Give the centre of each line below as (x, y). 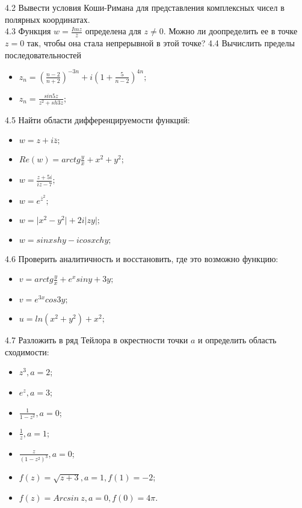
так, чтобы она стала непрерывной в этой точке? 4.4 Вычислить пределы (161, 43)
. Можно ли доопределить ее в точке (230, 31)
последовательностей (43, 54)
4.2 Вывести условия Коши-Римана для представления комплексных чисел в (145, 7)
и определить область (237, 340)
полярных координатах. (48, 19)
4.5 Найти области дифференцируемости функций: (97, 119)
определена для (113, 31)
